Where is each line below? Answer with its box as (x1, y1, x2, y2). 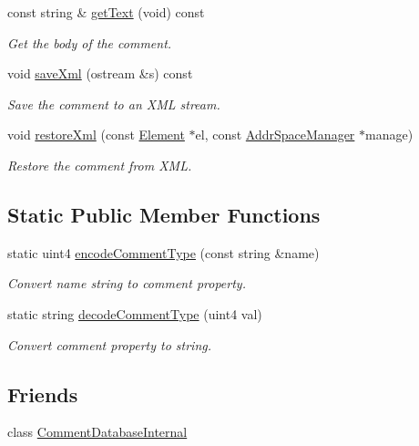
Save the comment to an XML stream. (7, 94, 220, 113)
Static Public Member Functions (7, 200, 321, 228)
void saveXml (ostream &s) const (7, 64, 193, 83)
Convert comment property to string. (7, 335, 211, 354)
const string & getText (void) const (7, 3, 205, 21)
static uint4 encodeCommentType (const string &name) (7, 243, 320, 262)
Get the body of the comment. (7, 33, 172, 52)
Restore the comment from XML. (7, 155, 192, 174)
